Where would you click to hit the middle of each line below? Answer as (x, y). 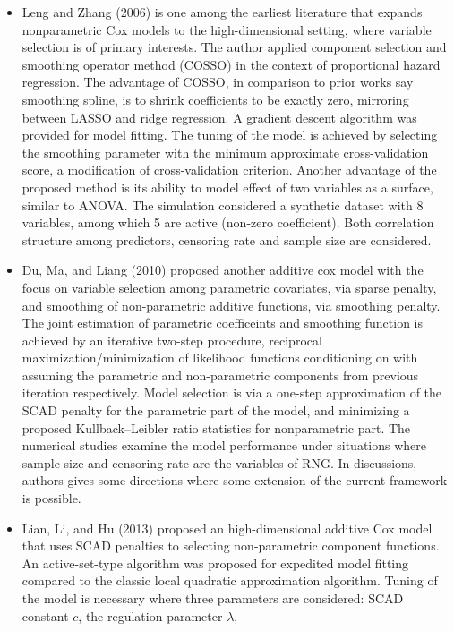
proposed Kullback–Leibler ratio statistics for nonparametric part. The (216, 427)
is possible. (51, 498)
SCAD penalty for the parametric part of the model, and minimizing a (216, 410)
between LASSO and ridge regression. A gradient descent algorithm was (219, 117)
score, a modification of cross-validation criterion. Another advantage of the (229, 170)
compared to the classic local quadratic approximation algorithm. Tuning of (230, 580)
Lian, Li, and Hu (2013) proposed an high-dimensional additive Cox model (227, 528)
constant (45, 615)
